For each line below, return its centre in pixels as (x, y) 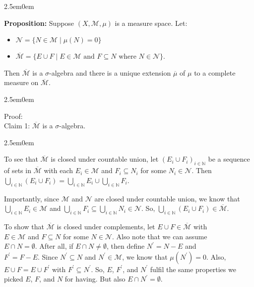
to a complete (215, 72)
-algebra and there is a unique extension (110, 72)
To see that (21, 159)
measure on (21, 82)
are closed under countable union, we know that (167, 198)
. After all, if (54, 246)
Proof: (13, 116)
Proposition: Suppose (39, 23)
